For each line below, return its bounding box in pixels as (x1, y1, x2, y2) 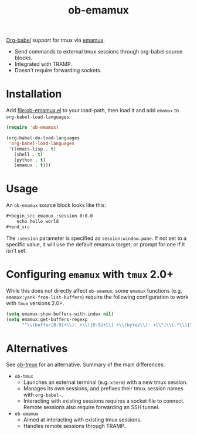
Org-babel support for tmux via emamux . (6, 36, 106, 44)
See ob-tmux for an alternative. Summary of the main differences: (6, 361, 165, 368)
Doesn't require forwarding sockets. (14, 67, 102, 74)
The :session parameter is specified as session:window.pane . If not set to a (6, 235, 187, 242)
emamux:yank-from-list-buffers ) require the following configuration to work (6, 293, 189, 300)
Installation (6, 88, 62, 101)
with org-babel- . (23, 391, 63, 399)
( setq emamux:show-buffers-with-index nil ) (6, 311, 114, 317)
